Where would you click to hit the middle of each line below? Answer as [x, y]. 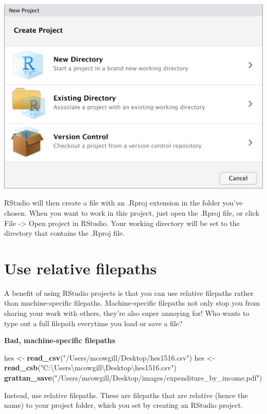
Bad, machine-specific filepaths [60, 340]
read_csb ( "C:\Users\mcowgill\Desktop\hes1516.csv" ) [90, 368]
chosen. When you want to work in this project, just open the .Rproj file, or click [132, 212]
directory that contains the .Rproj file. [64, 233]
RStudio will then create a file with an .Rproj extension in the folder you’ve [123, 203]
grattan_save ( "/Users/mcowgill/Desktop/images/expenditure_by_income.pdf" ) [133, 378]
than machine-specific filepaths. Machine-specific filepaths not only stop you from [132, 303]
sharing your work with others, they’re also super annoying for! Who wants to [127, 313]
